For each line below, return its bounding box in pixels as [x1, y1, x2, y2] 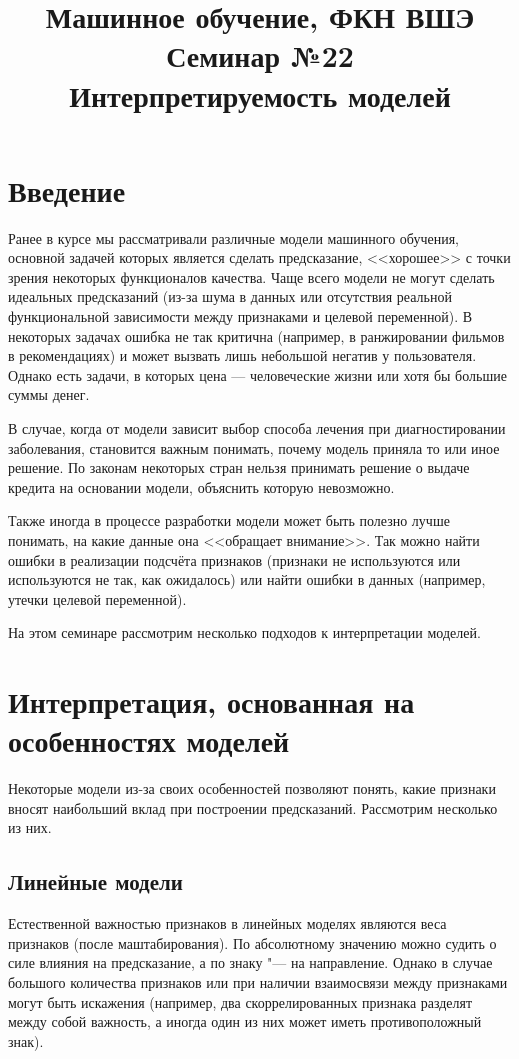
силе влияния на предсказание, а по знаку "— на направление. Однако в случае [8, 952, 493, 973]
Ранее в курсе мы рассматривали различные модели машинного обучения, [8, 227, 460, 248]
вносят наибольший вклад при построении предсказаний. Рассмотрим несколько [8, 797, 498, 818]
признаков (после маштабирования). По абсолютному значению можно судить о [8, 932, 497, 953]
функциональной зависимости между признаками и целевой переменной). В [8, 306, 473, 327]
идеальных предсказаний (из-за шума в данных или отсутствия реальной [8, 286, 452, 307]
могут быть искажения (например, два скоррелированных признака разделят [8, 991, 473, 1012]
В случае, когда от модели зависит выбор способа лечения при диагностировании [8, 418, 506, 439]
